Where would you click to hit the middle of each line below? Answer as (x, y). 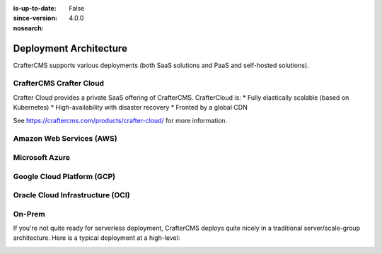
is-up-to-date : (35, 8)
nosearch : (28, 28)
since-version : (35, 18)
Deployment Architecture (70, 48)
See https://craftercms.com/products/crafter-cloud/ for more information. (120, 120)
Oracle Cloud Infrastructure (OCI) (71, 195)
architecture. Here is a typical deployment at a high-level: (97, 238)
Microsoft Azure (42, 157)
